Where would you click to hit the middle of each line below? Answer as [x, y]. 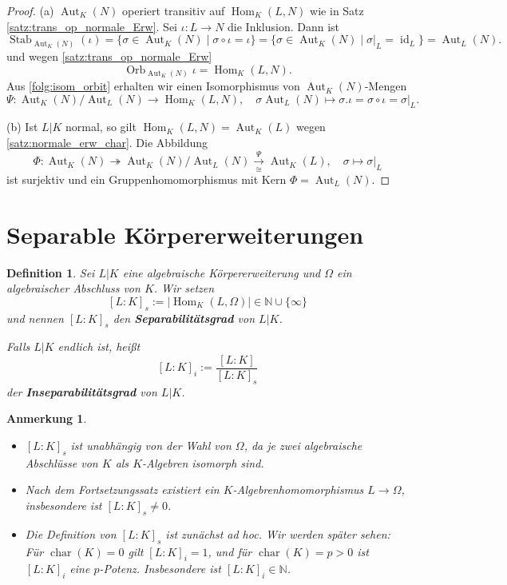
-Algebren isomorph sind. [203, 462]
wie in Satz [337, 10]
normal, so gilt [101, 127]
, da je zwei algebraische [303, 445]
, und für [230, 551]
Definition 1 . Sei [51, 272]
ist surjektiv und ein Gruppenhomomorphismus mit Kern [147, 179]
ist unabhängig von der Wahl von [151, 445]
